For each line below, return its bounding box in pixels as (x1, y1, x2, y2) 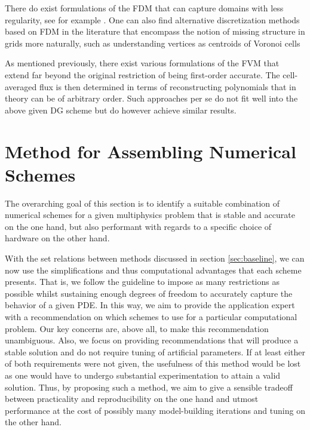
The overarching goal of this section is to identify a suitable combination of (5, 196, 280, 209)
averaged (5, 80, 37, 93)
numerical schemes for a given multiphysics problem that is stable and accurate (5, 208, 295, 221)
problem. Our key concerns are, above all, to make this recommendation (5, 322, 269, 334)
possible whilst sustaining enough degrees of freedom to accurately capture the (5, 287, 293, 299)
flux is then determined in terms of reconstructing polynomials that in (39, 80, 296, 93)
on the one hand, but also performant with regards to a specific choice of (5, 220, 272, 232)
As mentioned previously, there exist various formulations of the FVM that (5, 57, 280, 69)
